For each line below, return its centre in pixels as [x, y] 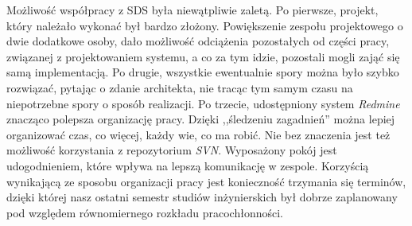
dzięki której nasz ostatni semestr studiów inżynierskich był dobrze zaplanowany [202, 197]
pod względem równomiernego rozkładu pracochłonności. [145, 212]
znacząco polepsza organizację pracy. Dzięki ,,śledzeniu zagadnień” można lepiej [201, 119]
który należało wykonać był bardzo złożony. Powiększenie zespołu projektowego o [205, 25]
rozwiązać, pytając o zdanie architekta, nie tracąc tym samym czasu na [180, 87]
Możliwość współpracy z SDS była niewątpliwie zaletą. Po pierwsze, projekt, [192, 10]
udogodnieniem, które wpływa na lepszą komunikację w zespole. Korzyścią [188, 165]
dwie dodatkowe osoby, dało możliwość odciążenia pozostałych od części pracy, [198, 41]
